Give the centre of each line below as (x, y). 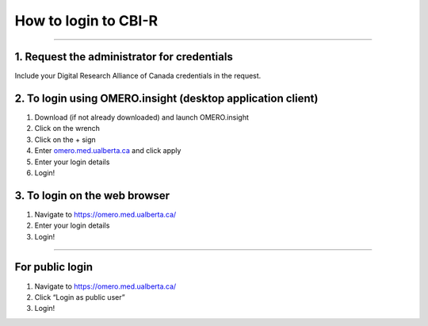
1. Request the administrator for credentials (124, 57)
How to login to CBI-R (86, 21)
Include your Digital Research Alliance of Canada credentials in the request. (138, 76)
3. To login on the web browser (92, 196)
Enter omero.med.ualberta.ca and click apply (108, 151)
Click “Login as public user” (80, 297)
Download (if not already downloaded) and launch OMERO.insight (141, 117)
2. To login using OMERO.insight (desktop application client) (166, 98)
